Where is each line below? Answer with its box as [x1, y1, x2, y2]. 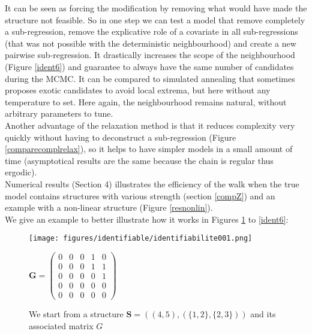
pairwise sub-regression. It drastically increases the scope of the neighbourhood [5, 48, 295, 61]
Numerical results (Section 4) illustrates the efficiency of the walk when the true [5, 177, 299, 190]
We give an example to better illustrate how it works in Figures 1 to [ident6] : [5, 212, 289, 225]
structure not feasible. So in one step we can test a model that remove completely [5, 13, 305, 26]
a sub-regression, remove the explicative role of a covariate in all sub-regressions [5, 25, 298, 38]
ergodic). [5, 166, 37, 178]
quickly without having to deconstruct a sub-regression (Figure [5, 130, 236, 143]
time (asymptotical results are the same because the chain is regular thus [5, 154, 274, 166]
